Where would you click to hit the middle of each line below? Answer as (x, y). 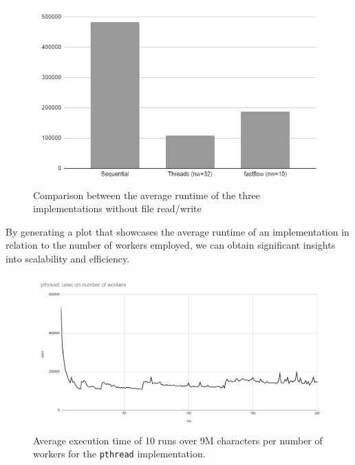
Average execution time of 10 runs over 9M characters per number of (178, 440)
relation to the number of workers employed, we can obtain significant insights (171, 245)
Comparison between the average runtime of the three (147, 195)
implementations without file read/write (117, 208)
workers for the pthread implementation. (119, 454)
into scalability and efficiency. (68, 258)
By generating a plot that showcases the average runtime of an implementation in (177, 231)
